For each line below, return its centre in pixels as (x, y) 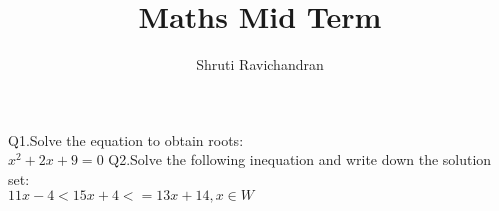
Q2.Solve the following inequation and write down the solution (300, 159)
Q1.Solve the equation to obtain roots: (126, 139)
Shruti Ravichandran (260, 64)
